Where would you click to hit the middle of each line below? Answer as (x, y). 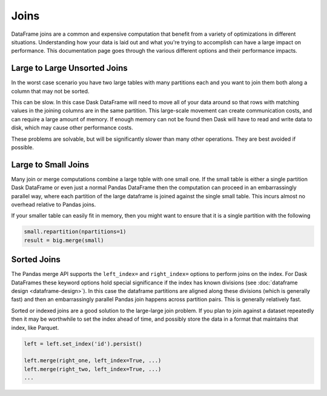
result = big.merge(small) (64, 240)
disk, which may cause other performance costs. (72, 128)
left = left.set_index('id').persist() (83, 344)
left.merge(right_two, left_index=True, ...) (93, 369)
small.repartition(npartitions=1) (75, 232)
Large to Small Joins (50, 165)
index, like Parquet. (35, 327)
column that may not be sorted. (50, 91)
